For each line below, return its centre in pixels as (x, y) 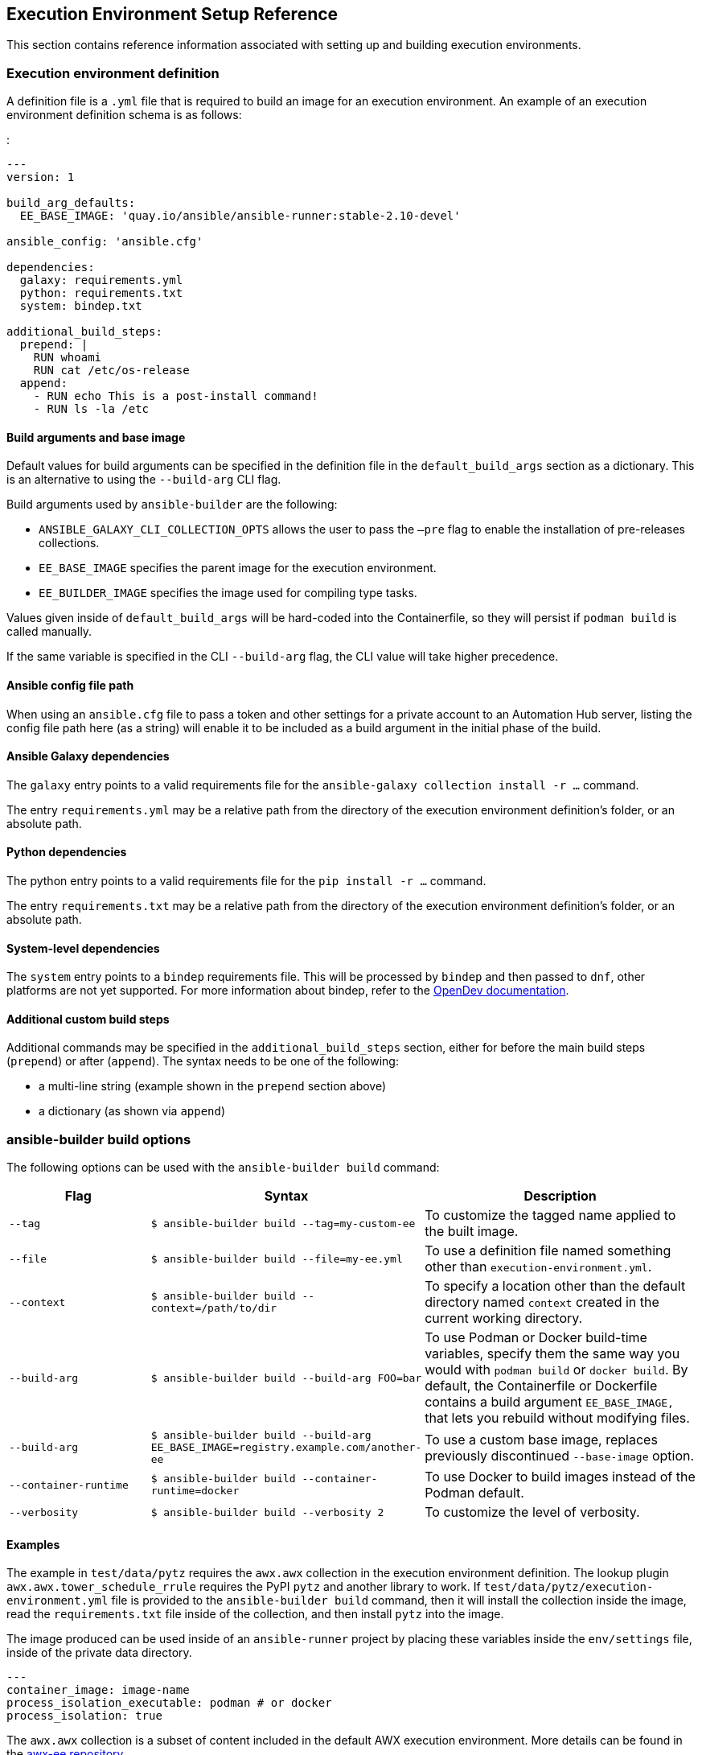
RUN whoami (68, 358)
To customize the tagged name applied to (550, 1215)
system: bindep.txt (81, 306)
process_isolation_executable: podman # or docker (169, 1703)
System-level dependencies (83, 948)
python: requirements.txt (101, 293)
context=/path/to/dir (214, 1308)
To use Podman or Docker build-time (536, 1338)
